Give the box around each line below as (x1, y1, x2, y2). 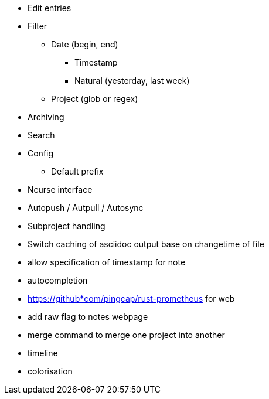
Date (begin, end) (51, 39, 118, 49)
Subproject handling (28, 221, 105, 231)
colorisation (28, 366, 73, 376)
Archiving (28, 112, 64, 122)
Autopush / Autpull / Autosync (28, 203, 144, 213)
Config (28, 148, 54, 158)
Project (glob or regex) (51, 94, 138, 104)
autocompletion (28, 275, 88, 285)
